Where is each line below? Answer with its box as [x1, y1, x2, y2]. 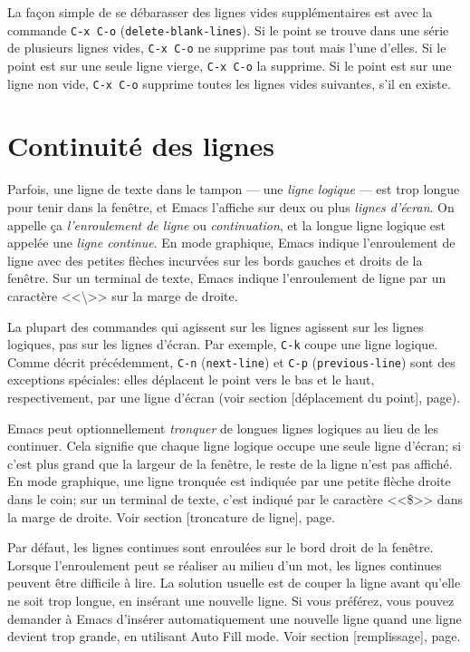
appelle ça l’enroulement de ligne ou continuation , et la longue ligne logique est [7, 215, 446, 234]
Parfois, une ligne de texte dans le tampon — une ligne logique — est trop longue [7, 180, 460, 199]
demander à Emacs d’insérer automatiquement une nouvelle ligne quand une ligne [7, 608, 462, 628]
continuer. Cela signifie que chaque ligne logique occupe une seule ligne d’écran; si [7, 436, 462, 455]
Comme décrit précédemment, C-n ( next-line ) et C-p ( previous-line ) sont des [7, 352, 456, 371]
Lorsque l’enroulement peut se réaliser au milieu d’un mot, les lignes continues [7, 555, 442, 574]
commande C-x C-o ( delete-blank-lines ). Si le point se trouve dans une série [7, 20, 449, 39]
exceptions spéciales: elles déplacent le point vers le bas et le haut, [7, 370, 375, 389]
